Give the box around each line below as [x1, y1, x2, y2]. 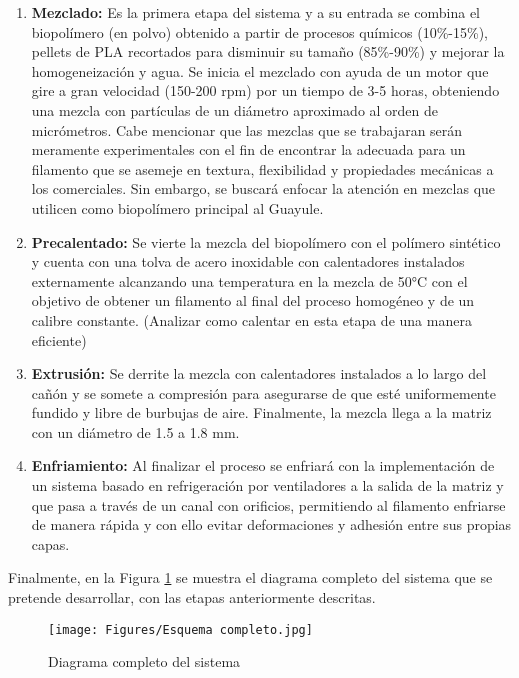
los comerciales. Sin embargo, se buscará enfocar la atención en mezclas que [31, 178, 496, 199]
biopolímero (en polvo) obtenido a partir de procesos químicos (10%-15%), [31, 21, 488, 42]
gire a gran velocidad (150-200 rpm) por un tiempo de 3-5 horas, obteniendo [31, 80, 500, 101]
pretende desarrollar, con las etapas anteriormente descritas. [8, 587, 376, 608]
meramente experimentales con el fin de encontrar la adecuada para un [31, 139, 466, 160]
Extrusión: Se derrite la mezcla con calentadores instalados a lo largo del [31, 363, 487, 384]
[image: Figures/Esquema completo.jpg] [48, 622, 313, 637]
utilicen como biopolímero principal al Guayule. [31, 197, 324, 218]
